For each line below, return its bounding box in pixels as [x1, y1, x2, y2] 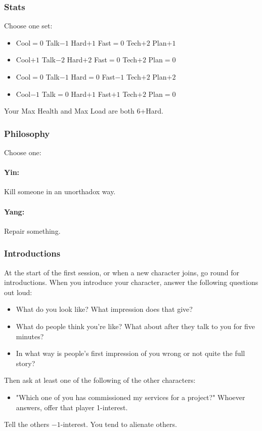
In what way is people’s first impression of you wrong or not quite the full [16, 348, 245, 358]
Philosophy [4, 127, 50, 139]
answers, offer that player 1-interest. [16, 402, 128, 412]
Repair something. [4, 225, 61, 236]
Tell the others [4, 419, 50, 429]
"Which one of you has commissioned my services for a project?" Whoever [16, 391, 245, 402]
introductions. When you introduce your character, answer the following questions [4, 277, 258, 288]
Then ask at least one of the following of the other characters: [4, 375, 196, 385]
